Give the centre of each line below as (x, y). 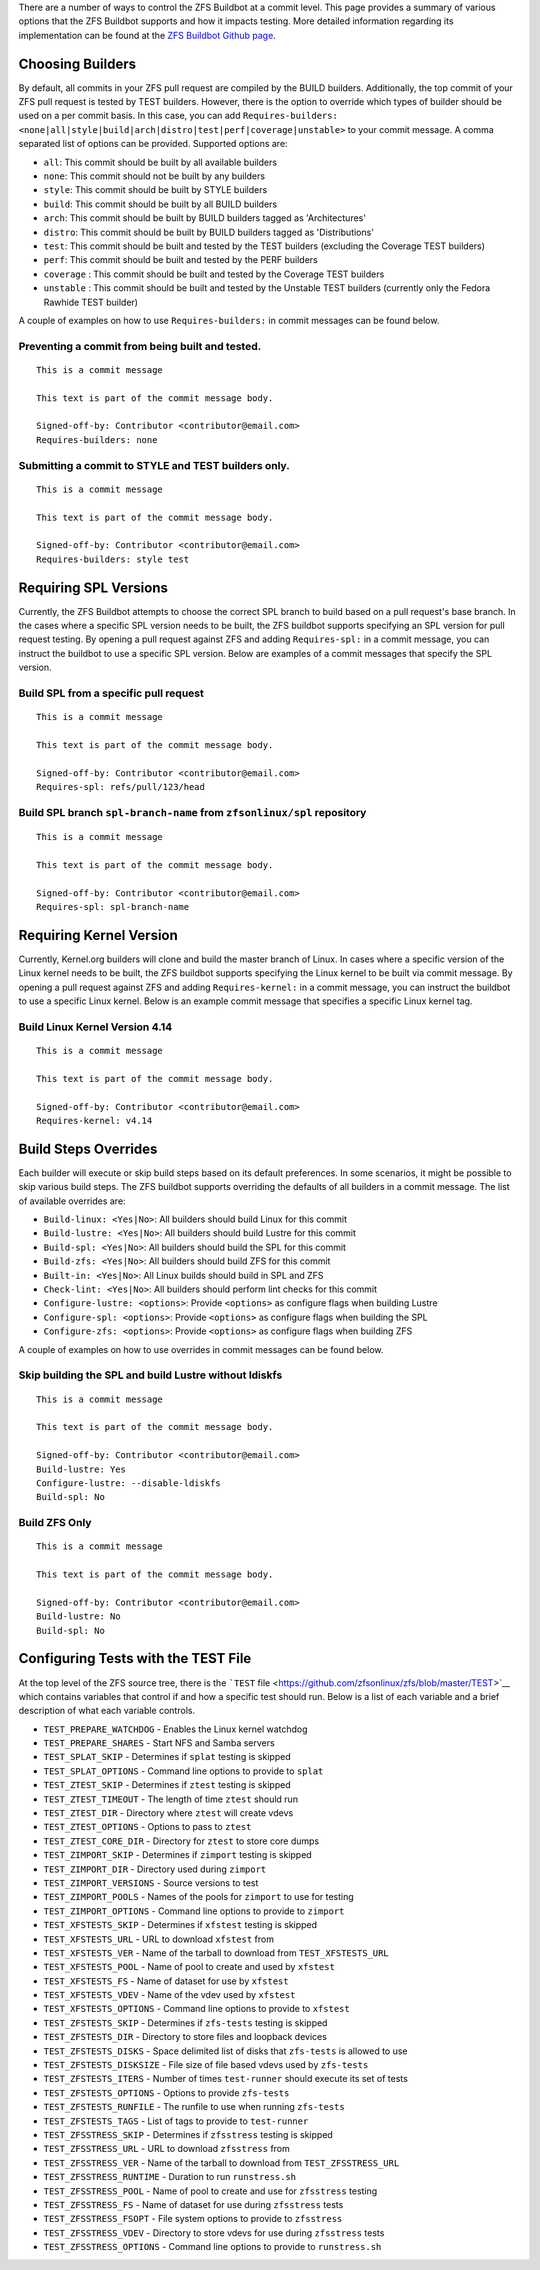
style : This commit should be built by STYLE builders (155, 190)
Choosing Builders (77, 63)
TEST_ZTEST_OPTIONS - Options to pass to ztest (147, 1827)
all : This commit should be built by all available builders (160, 162)
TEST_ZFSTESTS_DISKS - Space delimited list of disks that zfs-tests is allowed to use (225, 2051)
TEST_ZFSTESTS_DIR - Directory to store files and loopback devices (185, 2037)
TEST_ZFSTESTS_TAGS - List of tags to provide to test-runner (176, 2121)
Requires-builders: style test (113, 559)
